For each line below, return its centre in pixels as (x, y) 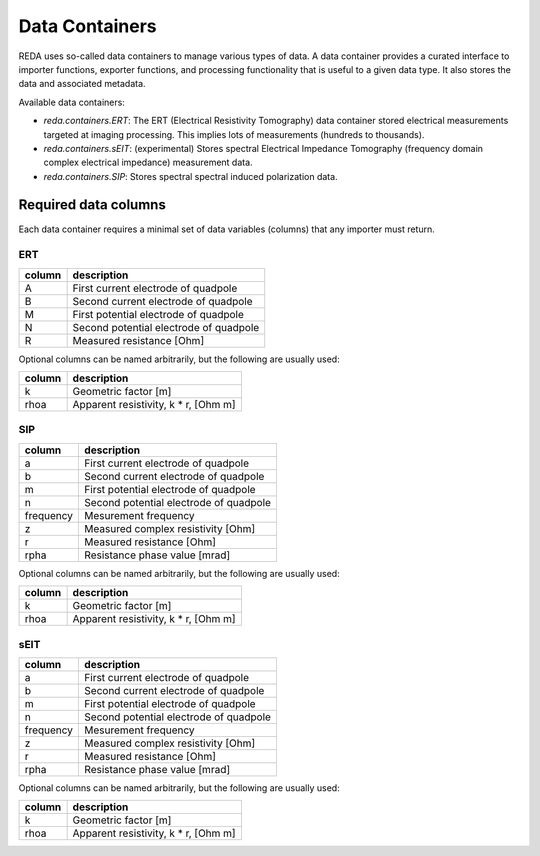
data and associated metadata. (82, 84)
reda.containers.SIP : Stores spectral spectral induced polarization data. (191, 176)
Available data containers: (71, 102)
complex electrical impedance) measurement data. (148, 162)
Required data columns (92, 205)
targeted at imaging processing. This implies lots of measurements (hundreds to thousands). (234, 134)
